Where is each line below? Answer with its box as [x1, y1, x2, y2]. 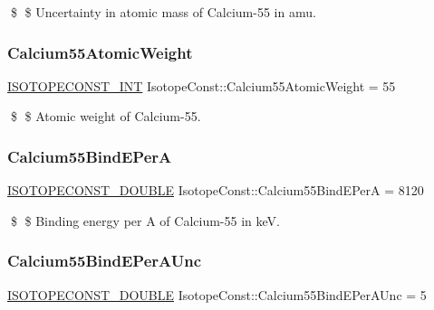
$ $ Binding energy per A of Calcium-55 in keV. [10, 211, 280, 230]
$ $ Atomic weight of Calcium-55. [10, 107, 201, 126]
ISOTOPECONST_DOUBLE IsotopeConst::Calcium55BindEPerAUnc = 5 [7, 285, 427, 304]
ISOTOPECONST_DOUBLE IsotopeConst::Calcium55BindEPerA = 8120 [7, 181, 424, 200]
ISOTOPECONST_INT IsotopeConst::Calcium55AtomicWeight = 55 [7, 76, 396, 95]
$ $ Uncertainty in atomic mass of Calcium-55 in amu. [10, 3, 316, 21]
